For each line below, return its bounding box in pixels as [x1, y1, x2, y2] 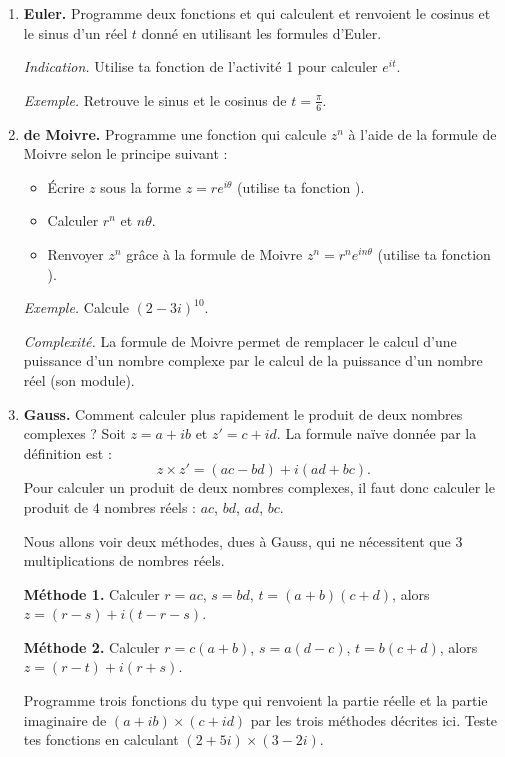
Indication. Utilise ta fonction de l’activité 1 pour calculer [23, 56, 378, 77]
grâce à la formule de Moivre [126, 243, 303, 264]
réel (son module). [23, 369, 135, 390]
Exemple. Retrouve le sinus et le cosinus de [23, 89, 287, 110]
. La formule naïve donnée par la [276, 423, 477, 444]
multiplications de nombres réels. [23, 550, 225, 571]
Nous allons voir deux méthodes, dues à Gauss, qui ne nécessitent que [23, 530, 451, 551]
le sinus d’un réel [23, 22, 128, 43]
